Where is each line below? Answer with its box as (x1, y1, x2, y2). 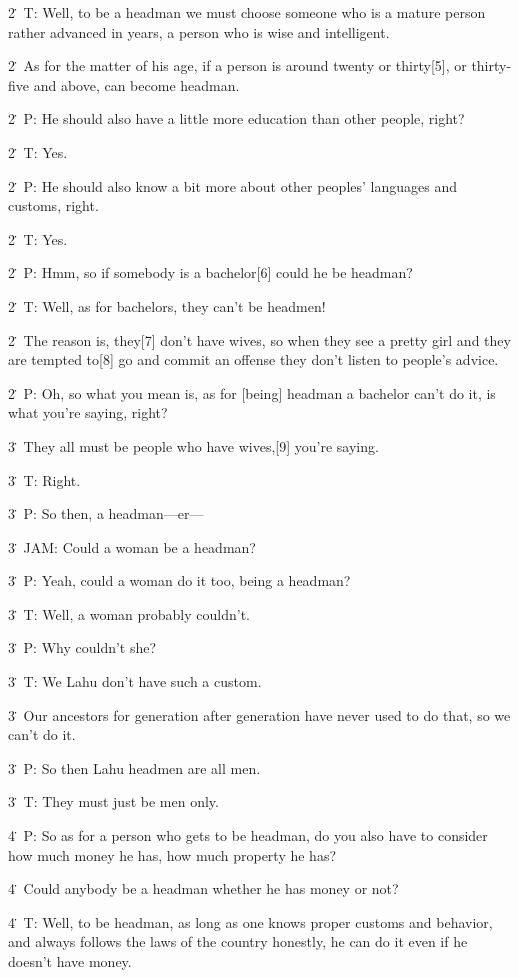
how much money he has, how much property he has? (8, 844, 337, 865)
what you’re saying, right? (8, 402, 168, 423)
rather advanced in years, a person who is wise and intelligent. (8, 21, 390, 42)
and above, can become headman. (33, 74, 240, 95)
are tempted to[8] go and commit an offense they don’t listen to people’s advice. (8, 349, 499, 370)
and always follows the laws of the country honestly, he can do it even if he (8, 931, 468, 952)
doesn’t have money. (8, 951, 132, 971)
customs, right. (8, 195, 99, 216)
